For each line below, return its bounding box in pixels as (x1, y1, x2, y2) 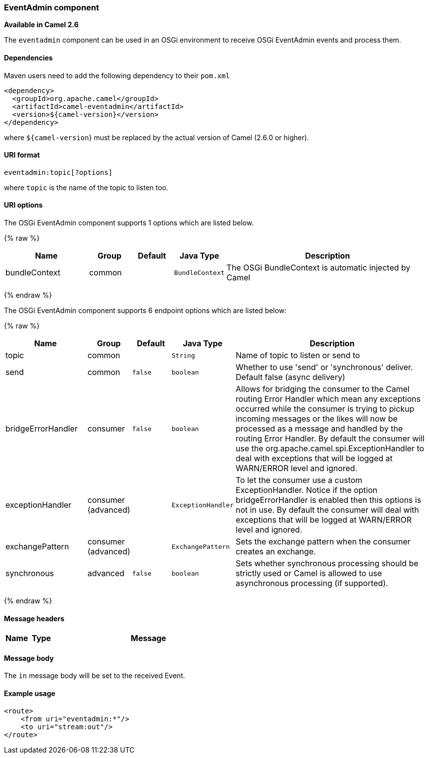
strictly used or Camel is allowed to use (235, 568, 382, 579)
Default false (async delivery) (235, 372, 345, 382)
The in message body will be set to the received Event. (4, 671, 185, 680)
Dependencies (4, 53, 53, 62)
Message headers (4, 614, 64, 623)
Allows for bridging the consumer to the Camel (235, 384, 410, 394)
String (171, 351, 195, 359)
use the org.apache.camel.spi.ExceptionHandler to (235, 443, 425, 454)
